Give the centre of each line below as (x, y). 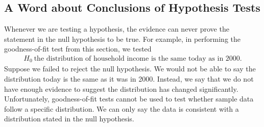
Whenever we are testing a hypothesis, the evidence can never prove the (117, 29)
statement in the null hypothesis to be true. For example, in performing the (122, 39)
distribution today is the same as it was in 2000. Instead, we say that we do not (129, 79)
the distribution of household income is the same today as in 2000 (137, 59)
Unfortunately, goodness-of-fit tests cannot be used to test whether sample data (129, 99)
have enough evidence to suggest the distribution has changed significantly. (121, 88)
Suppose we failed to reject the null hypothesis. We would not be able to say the (130, 69)
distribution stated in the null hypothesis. (69, 119)
